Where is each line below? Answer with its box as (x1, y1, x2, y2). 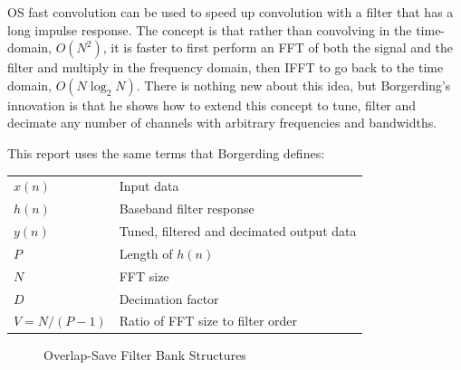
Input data (119, 176, 179, 195)
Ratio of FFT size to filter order (119, 311, 298, 330)
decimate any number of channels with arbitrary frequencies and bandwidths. (7, 113, 437, 132)
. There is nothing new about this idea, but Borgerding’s (136, 75, 451, 94)
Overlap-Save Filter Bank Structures (43, 346, 246, 365)
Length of (119, 243, 173, 262)
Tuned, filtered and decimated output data (119, 222, 357, 240)
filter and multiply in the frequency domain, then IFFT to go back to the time (7, 58, 444, 77)
